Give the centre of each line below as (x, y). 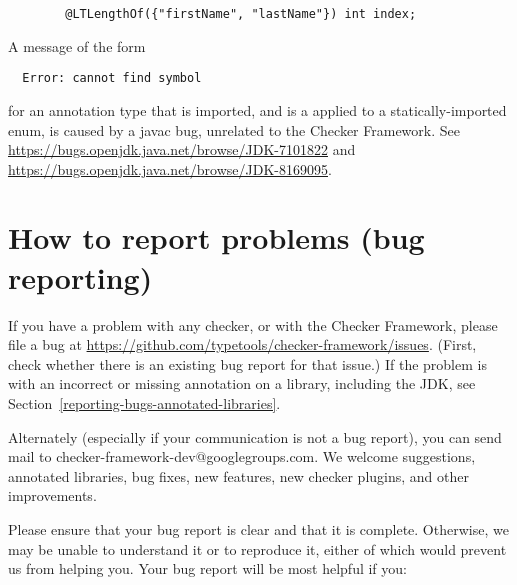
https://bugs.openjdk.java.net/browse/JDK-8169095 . (170, 168)
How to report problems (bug (216, 237)
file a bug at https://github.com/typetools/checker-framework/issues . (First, (242, 344)
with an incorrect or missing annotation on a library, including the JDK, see (242, 383)
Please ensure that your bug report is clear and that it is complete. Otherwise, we (258, 528)
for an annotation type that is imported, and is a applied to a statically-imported (257, 109)
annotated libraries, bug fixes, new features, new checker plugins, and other (238, 475)
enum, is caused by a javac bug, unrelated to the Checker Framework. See (234, 129)
